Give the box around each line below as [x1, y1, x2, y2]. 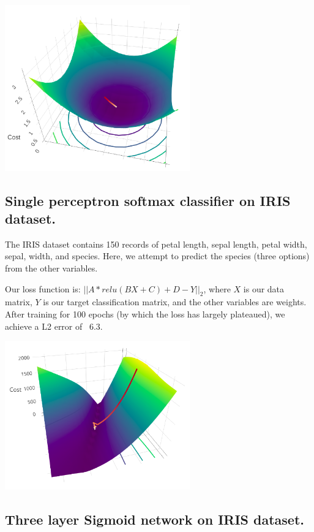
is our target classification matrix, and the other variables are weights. [43, 295, 307, 308]
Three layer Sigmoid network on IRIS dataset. [5, 510, 305, 529]
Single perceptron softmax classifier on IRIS [5, 191, 291, 210]
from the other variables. [5, 262, 98, 275]
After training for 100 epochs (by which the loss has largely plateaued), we [5, 308, 285, 321]
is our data [243, 282, 285, 295]
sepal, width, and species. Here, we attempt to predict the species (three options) [5, 249, 310, 262]
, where [203, 282, 231, 295]
